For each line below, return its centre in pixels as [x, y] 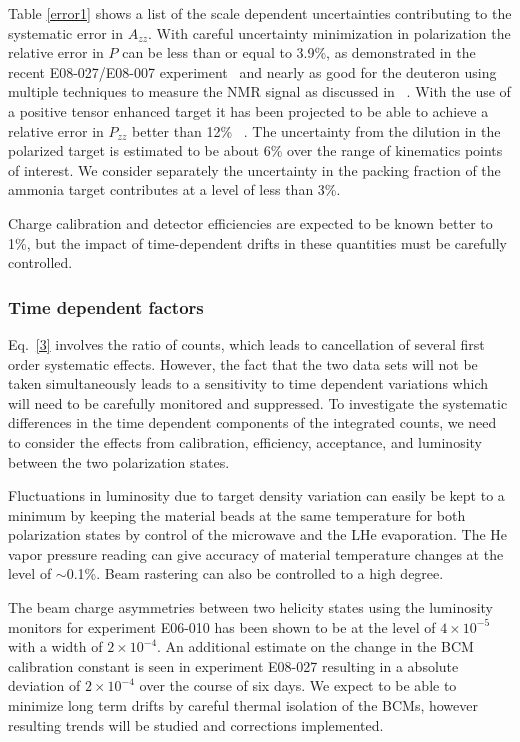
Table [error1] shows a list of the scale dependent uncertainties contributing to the [260, 13]
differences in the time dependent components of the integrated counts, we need [252, 422]
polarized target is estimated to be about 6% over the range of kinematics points [255, 150]
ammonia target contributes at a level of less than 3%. [174, 189]
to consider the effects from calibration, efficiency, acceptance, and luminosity [245, 441]
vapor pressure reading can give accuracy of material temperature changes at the [256, 553]
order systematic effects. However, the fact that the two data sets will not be [243, 363]
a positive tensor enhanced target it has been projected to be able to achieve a [248, 110]
